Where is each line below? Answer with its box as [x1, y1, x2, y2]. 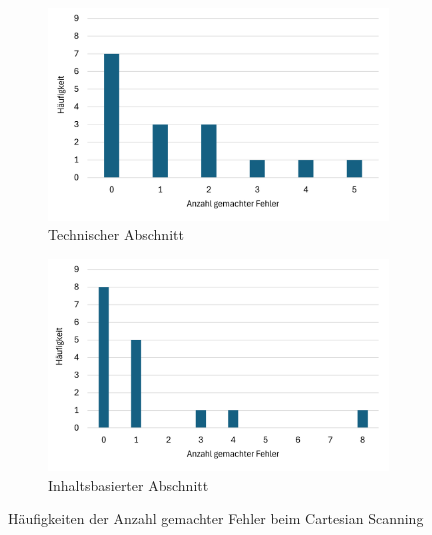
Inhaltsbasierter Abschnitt [48, 474, 209, 495]
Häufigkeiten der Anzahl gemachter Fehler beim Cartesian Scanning [8, 508, 424, 529]
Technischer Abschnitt [48, 224, 184, 245]
